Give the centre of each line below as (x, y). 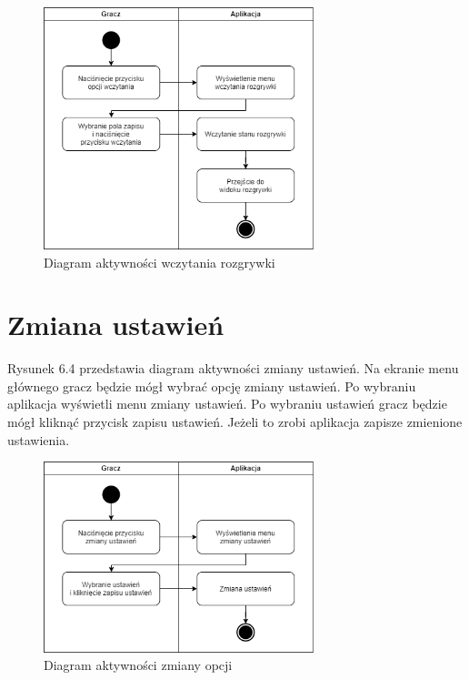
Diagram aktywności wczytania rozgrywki (160, 262)
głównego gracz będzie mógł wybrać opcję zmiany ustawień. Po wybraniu (212, 386)
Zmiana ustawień (116, 325)
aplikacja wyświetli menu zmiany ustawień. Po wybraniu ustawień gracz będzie (227, 404)
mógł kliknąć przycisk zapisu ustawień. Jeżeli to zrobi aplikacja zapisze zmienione (235, 422)
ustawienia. (39, 439)
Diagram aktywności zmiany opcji (138, 665)
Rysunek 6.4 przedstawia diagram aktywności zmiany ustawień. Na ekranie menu (233, 368)
